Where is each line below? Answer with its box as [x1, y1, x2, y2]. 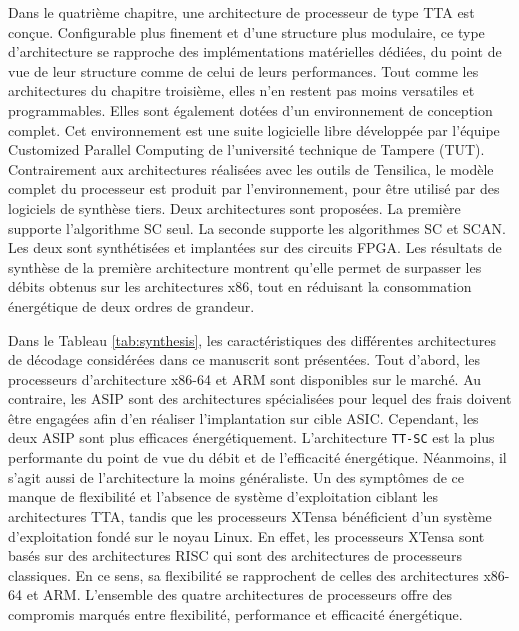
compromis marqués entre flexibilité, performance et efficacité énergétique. [8, 603, 463, 624]
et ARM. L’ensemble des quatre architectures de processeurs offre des [26, 584, 453, 605]
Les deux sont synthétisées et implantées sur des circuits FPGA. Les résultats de [8, 237, 502, 258]
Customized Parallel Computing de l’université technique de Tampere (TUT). [8, 139, 485, 160]
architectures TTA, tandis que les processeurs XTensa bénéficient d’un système [8, 505, 492, 526]
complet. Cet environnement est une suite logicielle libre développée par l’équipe [8, 119, 500, 140]
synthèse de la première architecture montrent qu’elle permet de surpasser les [8, 256, 482, 277]
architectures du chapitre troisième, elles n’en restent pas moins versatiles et [8, 80, 475, 101]
